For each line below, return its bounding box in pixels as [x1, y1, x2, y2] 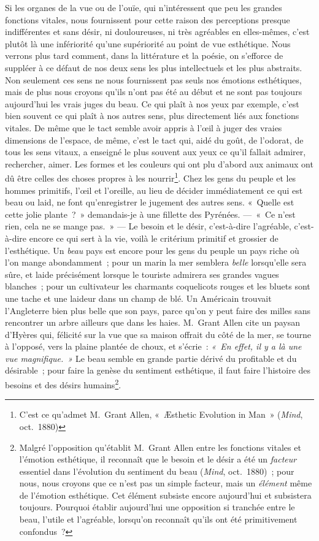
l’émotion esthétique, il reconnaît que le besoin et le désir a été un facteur [19, 453, 297, 466]
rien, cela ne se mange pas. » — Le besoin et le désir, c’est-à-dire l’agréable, [5, 220, 291, 232]
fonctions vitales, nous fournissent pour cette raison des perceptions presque [5, 13, 290, 26]
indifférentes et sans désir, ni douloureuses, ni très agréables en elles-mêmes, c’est [5, 25, 310, 38]
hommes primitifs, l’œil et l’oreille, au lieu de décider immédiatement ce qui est [5, 183, 303, 196]
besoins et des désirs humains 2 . [5, 377, 121, 391]
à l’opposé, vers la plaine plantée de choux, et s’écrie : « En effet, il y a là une [5, 340, 302, 353]
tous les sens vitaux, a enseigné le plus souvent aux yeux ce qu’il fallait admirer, [5, 145, 306, 158]
